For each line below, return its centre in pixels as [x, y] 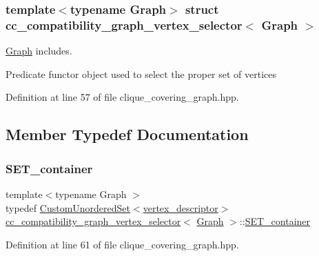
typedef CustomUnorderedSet [68, 207]
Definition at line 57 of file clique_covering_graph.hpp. [122, 97]
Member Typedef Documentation [127, 134]
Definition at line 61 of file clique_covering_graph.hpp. [122, 244]
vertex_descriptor [181, 207]
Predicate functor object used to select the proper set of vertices [141, 73]
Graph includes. [39, 51]
